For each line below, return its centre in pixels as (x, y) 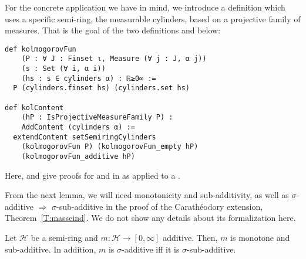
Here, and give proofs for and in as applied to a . (93, 175)
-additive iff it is (150, 249)
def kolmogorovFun (41, 49)
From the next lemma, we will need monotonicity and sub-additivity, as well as (147, 195)
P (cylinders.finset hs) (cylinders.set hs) (101, 88)
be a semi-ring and (64, 238)
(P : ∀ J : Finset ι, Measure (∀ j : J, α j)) (114, 59)
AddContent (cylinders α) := (78, 127)
